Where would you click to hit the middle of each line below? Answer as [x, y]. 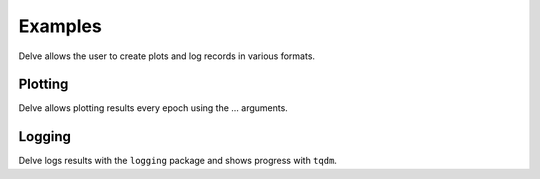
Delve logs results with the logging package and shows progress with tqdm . [177, 161]
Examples [60, 26]
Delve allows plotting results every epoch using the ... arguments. [153, 108]
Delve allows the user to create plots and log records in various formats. [166, 56]
